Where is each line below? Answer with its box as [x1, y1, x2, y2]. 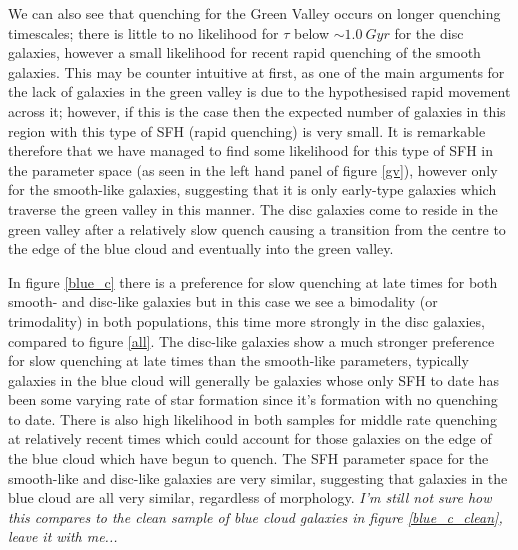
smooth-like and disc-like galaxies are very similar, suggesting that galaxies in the [8, 467, 508, 488]
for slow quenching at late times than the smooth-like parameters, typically [8, 350, 469, 371]
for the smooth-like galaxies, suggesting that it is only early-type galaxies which [8, 179, 497, 200]
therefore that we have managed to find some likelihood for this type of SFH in [8, 140, 494, 161]
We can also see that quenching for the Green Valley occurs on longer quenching [8, 3, 501, 23]
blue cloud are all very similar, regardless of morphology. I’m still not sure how [8, 487, 492, 508]
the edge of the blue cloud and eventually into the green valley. [8, 238, 394, 259]
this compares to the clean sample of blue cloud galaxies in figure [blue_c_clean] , [8, 506, 503, 527]
